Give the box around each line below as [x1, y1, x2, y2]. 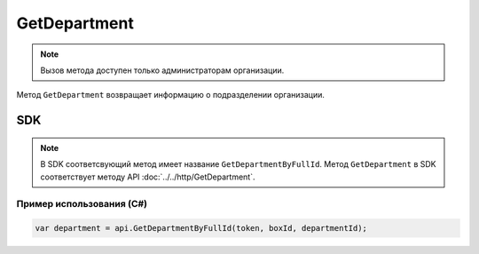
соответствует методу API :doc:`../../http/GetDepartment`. [40, 171, 255, 182]
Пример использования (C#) [16, 198, 148, 210]
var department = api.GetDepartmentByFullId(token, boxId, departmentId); [35, 223, 368, 234]
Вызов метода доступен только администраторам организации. [40, 65, 285, 75]
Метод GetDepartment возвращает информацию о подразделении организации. [16, 90, 326, 100]
